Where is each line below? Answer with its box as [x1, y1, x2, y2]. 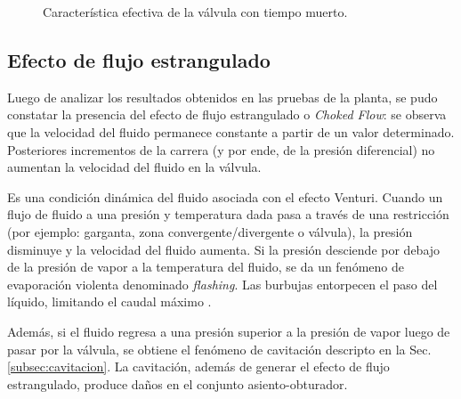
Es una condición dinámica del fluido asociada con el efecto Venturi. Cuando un [7, 187, 443, 206]
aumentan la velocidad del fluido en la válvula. [7, 158, 262, 176]
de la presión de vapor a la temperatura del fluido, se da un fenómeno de [7, 257, 404, 276]
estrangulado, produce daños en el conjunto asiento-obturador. [7, 374, 348, 393]
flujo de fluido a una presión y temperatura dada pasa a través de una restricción [7, 205, 449, 224]
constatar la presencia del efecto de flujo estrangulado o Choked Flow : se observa [7, 105, 447, 124]
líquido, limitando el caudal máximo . [7, 292, 212, 311]
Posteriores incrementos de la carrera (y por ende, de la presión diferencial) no [7, 140, 435, 159]
